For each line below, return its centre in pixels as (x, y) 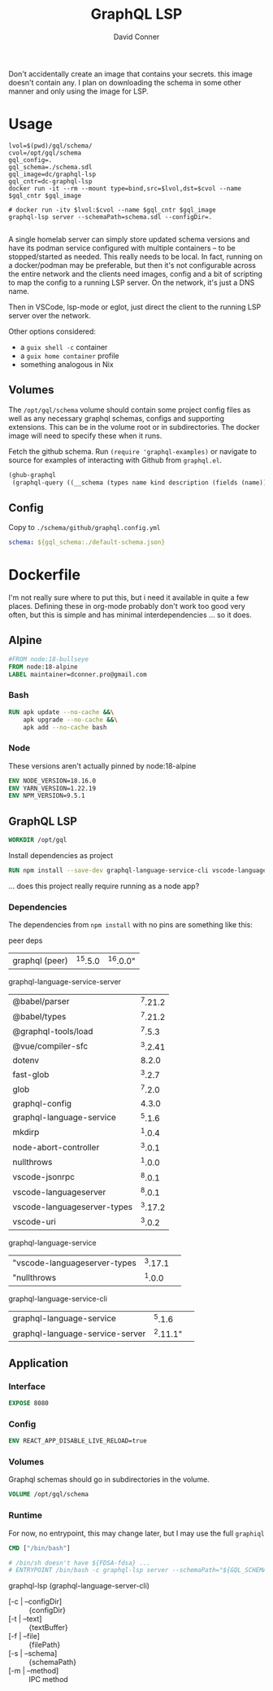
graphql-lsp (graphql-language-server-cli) (79, 1586)
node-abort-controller (56, 1147)
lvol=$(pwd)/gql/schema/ (50, 146)
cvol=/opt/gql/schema (45, 153)
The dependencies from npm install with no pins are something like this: (131, 925)
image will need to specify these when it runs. (85, 436)
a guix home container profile (69, 356)
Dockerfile (45, 575)
